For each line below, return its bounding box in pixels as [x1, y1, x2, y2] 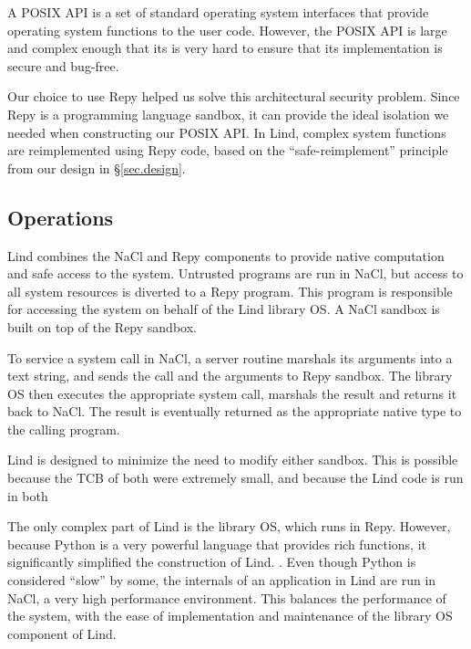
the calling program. [7, 419, 120, 438]
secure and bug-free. [7, 56, 119, 75]
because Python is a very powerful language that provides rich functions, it [7, 534, 426, 553]
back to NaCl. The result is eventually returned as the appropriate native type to [7, 402, 462, 421]
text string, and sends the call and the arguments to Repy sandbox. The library [7, 366, 453, 385]
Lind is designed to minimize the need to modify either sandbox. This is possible [7, 450, 458, 469]
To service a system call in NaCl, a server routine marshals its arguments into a [7, 348, 453, 367]
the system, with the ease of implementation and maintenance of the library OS [7, 606, 453, 625]
